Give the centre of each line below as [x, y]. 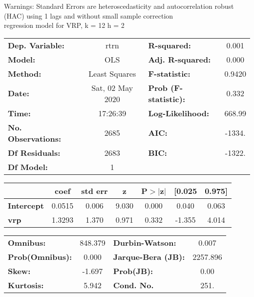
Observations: [35, 138]
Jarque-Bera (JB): [149, 256]
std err [95, 191]
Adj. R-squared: [180, 59]
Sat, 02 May [112, 87]
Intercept [26, 205]
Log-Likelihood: [179, 113]
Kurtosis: [26, 285]
